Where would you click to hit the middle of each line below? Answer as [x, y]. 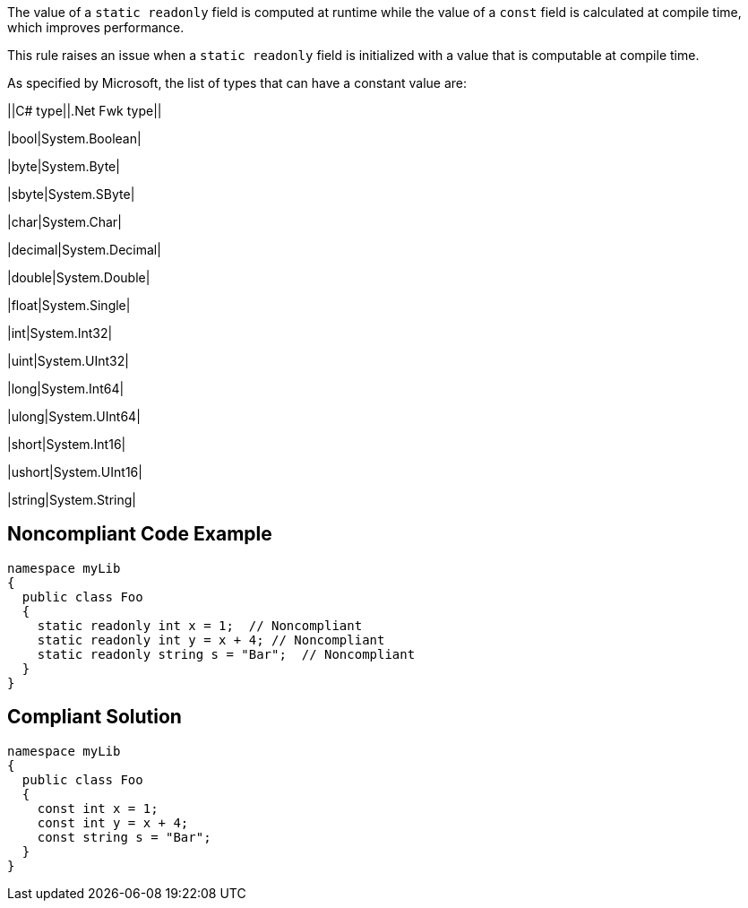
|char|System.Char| [64, 222]
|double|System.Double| [79, 277]
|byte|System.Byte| [64, 166]
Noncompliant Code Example [140, 534]
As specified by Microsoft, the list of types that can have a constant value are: [237, 83]
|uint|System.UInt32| [68, 361]
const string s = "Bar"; [124, 837]
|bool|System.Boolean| [74, 138]
